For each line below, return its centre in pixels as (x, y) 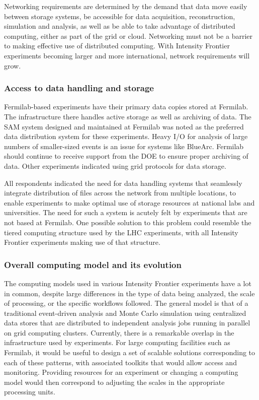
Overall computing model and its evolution (93, 264)
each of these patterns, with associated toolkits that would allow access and (120, 362)
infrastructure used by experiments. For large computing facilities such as (117, 342)
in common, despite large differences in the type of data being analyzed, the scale (129, 293)
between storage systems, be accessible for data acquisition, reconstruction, (120, 16)
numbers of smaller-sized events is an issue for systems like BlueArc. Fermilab (124, 146)
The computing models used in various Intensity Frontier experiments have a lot (128, 283)
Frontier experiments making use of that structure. (82, 242)
